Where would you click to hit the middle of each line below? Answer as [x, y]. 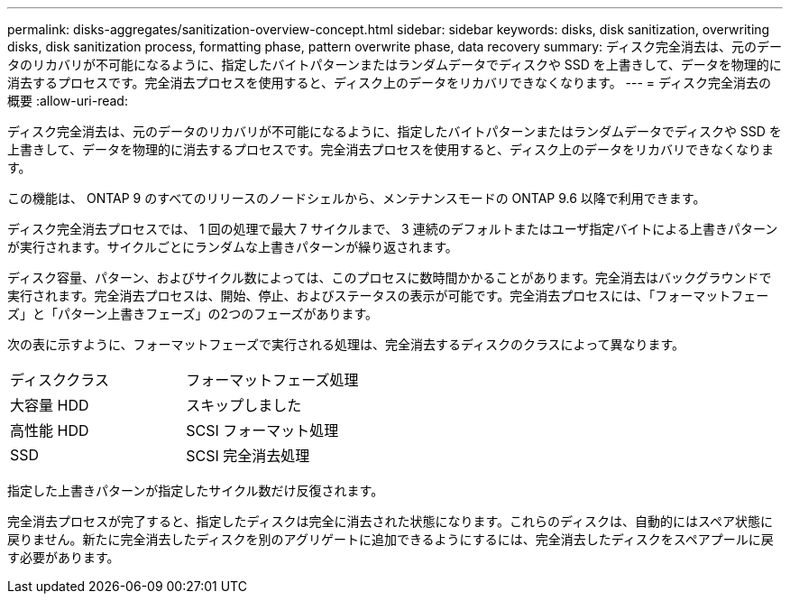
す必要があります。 [64, 557]
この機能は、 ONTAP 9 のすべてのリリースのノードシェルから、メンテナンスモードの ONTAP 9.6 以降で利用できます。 [357, 198]
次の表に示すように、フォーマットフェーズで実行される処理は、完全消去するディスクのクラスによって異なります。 [346, 344]
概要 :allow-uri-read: [68, 101]
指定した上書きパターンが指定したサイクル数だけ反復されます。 [196, 490]
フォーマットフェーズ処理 [272, 380]
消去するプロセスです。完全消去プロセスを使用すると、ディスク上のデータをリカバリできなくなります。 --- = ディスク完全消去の [390, 83]
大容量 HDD [50, 405]
